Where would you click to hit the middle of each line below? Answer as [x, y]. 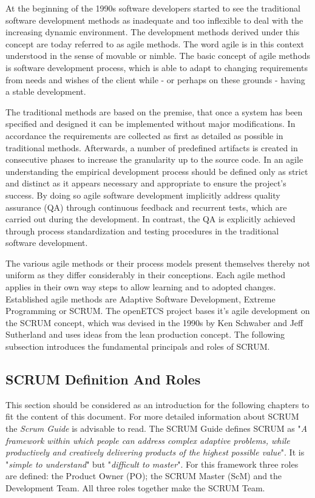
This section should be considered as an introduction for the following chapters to [157, 404]
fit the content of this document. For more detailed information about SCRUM [152, 416]
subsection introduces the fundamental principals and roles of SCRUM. [138, 346]
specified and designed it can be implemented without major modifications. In [151, 124]
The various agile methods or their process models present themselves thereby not [158, 263]
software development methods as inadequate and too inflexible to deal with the [154, 20]
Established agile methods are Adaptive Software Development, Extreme [141, 298]
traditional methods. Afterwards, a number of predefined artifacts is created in [152, 147]
